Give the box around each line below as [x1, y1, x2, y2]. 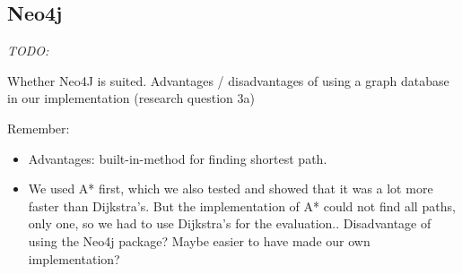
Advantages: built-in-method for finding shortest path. [28, 149, 327, 167]
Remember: [7, 118, 70, 137]
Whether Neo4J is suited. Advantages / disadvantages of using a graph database [7, 71, 449, 90]
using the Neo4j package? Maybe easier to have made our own [28, 231, 370, 250]
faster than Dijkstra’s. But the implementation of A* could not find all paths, [28, 196, 456, 215]
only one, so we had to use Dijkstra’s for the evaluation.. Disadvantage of [28, 214, 431, 233]
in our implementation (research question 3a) [7, 89, 255, 107]
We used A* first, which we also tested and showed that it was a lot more [28, 179, 433, 198]
